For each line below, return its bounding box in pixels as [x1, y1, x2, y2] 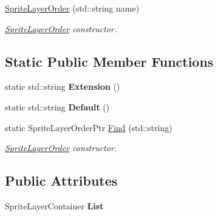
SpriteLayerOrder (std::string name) [5, 2, 140, 14]
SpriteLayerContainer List [5, 199, 104, 212]
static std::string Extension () [5, 80, 120, 93]
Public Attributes [5, 171, 118, 190]
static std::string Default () [5, 100, 110, 113]
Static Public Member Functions [5, 52, 214, 70]
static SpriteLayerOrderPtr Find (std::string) [5, 121, 172, 133]
